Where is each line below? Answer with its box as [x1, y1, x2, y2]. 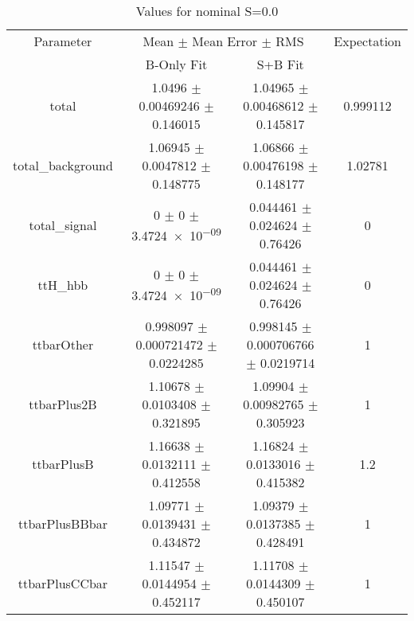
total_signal [29, 216, 97, 234]
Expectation [334, 32, 401, 50]
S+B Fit [256, 55, 304, 73]
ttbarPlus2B [29, 395, 97, 413]
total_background [13, 156, 113, 174]
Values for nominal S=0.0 [135, 2, 279, 20]
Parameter [33, 32, 92, 50]
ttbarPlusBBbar [18, 514, 107, 533]
